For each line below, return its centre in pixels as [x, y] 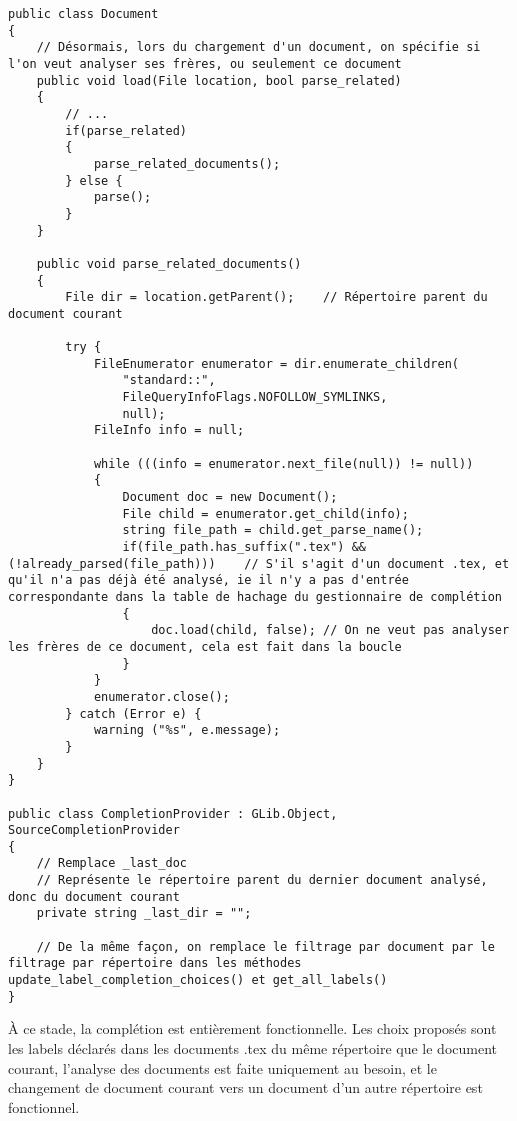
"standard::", [169, 380]
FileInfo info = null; [169, 430]
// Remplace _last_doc [111, 863]
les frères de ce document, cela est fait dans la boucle [205, 646]
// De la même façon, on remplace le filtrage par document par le [265, 946]
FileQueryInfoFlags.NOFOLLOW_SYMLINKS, [255, 397]
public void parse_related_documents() [169, 263]
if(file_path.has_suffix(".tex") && [244, 547]
